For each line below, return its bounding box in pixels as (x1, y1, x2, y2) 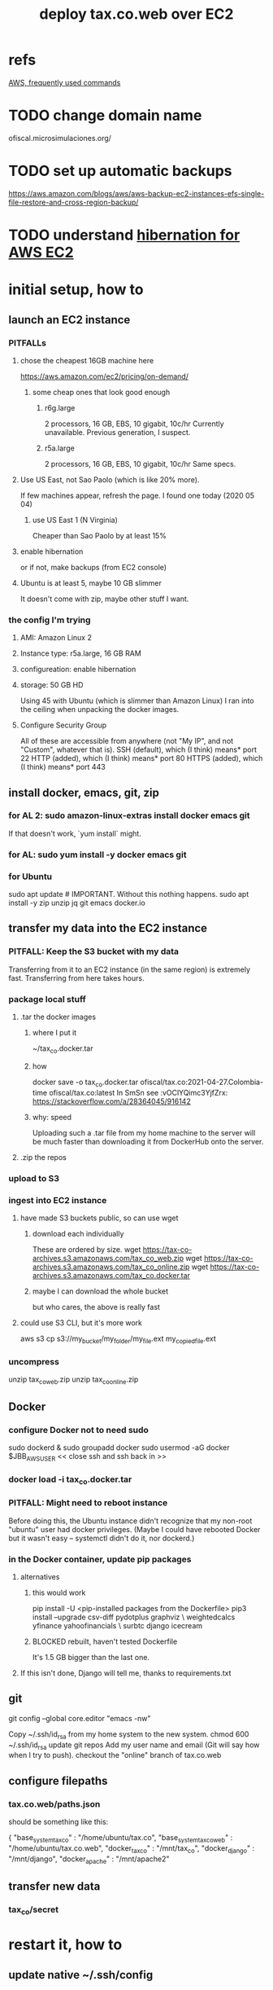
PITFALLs (8, 337, 47, 349)
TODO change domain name (8, 107, 202, 125)
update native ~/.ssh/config (8, 1968, 154, 1982)
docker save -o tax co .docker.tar (32, 1077, 139, 1088)
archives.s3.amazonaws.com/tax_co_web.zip (32, 1253, 184, 1263)
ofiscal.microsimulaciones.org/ (8, 133, 112, 143)
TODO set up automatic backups (8, 162, 233, 180)
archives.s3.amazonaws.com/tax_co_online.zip (32, 1262, 190, 1272)
